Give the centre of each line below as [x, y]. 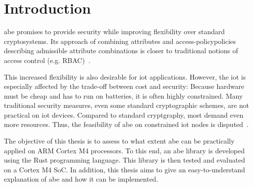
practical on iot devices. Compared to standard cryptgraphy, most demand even [124, 114]
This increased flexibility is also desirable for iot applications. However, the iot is [125, 76]
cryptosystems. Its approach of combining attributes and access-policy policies [120, 41]
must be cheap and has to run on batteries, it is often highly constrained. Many [124, 95]
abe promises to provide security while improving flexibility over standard [115, 31]
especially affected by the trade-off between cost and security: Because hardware [124, 86]
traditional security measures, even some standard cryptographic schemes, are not [126, 105]
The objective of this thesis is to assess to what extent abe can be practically [119, 141]
